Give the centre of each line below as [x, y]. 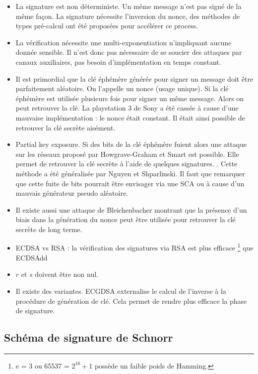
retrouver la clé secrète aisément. [65, 127]
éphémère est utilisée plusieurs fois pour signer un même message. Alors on [130, 98]
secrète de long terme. [49, 229]
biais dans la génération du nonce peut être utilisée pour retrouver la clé [126, 219]
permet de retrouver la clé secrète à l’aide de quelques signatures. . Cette [127, 164]
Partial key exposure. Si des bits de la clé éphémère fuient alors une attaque [131, 144]
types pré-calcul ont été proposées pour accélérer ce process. [107, 26]
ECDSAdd [32, 257]
